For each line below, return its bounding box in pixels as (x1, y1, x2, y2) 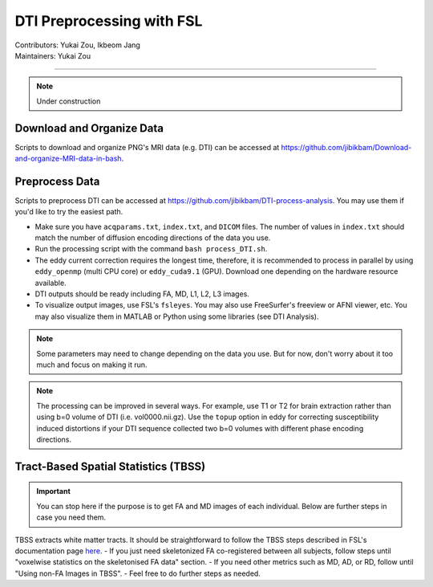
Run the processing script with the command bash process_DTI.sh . (34, 244, 268, 254)
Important (36, 487, 71, 496)
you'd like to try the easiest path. (14, 207, 123, 217)
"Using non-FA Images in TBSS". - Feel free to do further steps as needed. (14, 569, 261, 578)
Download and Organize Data (14, 121, 164, 135)
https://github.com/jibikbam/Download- (281, 142, 412, 152)
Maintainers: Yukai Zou (14, 51, 91, 60)
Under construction (36, 96, 101, 106)
